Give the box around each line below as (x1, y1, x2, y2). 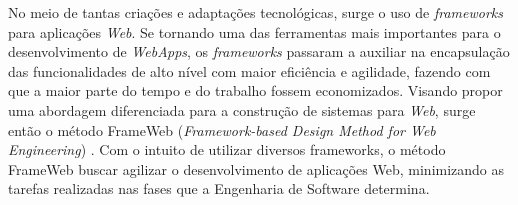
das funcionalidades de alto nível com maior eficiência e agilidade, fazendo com (8, 60, 491, 81)
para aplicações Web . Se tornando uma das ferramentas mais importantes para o (8, 21, 501, 42)
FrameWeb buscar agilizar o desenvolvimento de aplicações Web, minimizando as (8, 158, 505, 179)
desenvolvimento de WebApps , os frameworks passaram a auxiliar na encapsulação (8, 41, 510, 62)
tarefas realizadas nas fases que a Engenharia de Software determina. (8, 178, 430, 199)
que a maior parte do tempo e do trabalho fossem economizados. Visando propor (8, 80, 503, 101)
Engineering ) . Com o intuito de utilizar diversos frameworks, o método (8, 139, 446, 160)
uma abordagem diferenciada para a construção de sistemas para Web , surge (8, 99, 476, 120)
